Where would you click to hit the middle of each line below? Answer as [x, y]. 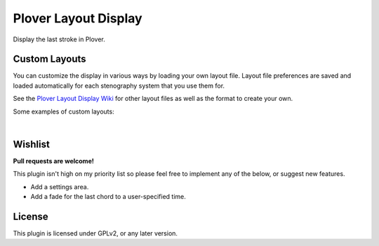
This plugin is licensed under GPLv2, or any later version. [95, 233]
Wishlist [32, 144]
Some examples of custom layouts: [64, 111]
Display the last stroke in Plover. [59, 39]
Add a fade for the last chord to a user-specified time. [108, 197]
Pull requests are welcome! [53, 160]
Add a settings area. [60, 186]
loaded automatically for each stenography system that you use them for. [119, 86]
